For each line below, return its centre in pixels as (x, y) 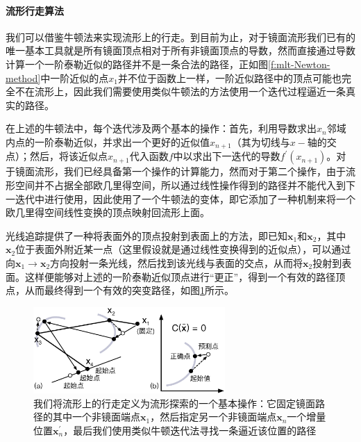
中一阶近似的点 (75, 77)
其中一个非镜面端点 (96, 417)
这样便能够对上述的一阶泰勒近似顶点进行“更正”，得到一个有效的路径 (180, 276)
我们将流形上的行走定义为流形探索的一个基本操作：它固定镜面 (174, 403)
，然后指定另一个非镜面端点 (213, 417)
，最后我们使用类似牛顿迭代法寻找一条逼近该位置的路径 (190, 430)
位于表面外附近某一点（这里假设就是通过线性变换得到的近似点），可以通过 (183, 249)
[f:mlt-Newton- (299, 64)
